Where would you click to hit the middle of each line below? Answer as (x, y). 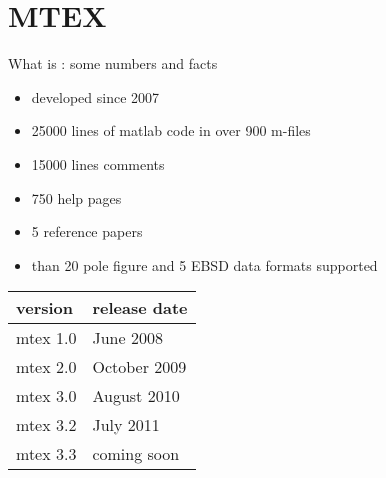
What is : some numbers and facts (113, 63)
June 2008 (127, 338)
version (45, 308)
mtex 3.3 (46, 454)
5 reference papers (87, 231)
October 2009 (139, 367)
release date (140, 308)
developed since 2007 (95, 96)
